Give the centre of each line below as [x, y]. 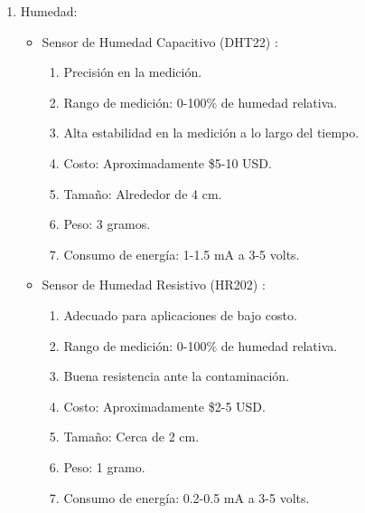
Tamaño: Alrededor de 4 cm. [143, 193]
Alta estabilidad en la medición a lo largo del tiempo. [211, 133]
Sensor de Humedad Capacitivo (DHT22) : [160, 41]
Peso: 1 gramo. [104, 466]
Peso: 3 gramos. [107, 224]
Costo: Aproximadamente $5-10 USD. [168, 162]
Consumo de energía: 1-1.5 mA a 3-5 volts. [182, 254]
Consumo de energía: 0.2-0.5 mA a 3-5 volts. [187, 497]
